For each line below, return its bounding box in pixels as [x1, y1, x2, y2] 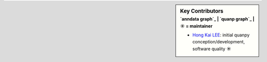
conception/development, [192, 39, 245, 45]
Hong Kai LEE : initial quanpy [192, 32, 250, 38]
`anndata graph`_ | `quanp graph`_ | [180, 16, 255, 22]
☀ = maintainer [180, 23, 213, 29]
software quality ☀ [192, 46, 231, 52]
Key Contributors [180, 8, 223, 14]
